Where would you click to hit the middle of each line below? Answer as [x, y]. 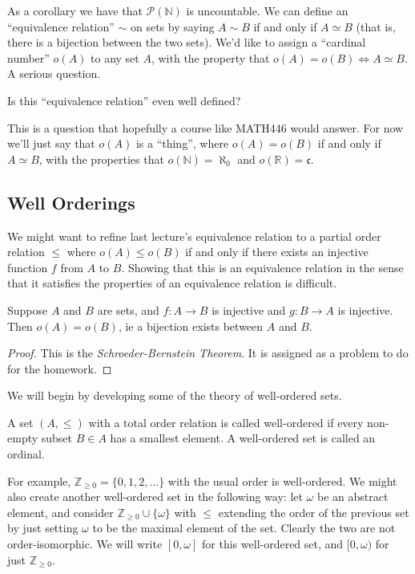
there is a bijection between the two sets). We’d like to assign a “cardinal [187, 42]
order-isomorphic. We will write [85, 544]
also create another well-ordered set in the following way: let [155, 497]
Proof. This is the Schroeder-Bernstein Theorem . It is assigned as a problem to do [208, 353]
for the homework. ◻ [60, 368]
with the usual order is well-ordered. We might [282, 480]
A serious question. [54, 73]
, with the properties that [101, 159]
